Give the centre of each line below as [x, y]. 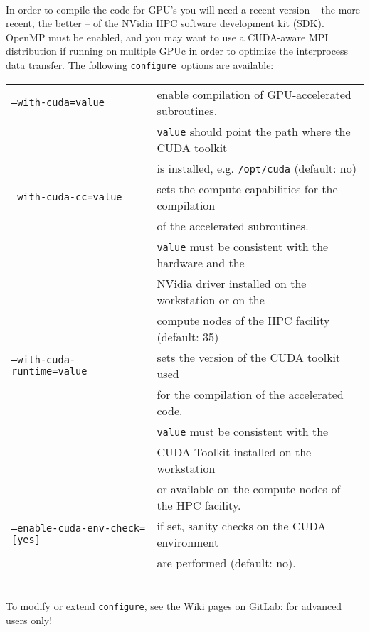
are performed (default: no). [226, 562]
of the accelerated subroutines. [233, 225]
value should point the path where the [254, 131]
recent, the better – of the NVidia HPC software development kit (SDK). [165, 23]
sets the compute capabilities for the [247, 188]
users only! [29, 620]
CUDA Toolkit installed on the [234, 451]
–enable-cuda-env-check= [79, 528]
